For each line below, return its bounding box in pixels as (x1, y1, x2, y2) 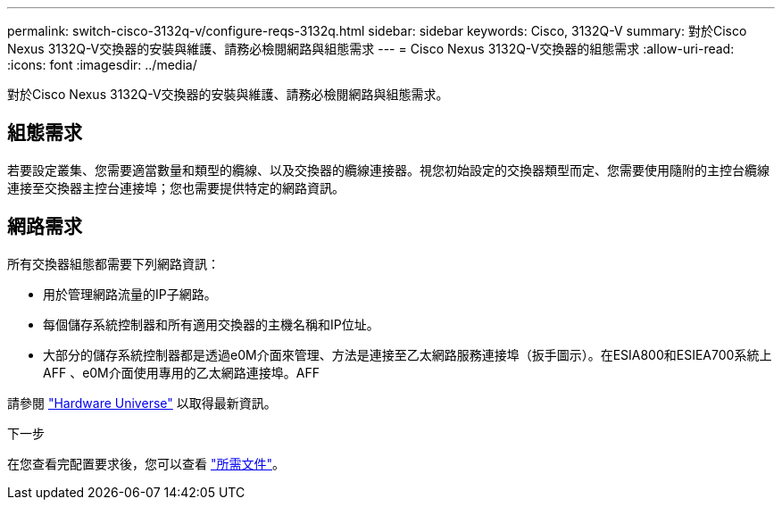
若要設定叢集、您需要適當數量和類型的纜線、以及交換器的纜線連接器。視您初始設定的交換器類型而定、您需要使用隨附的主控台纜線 (7, 162, 770, 178)
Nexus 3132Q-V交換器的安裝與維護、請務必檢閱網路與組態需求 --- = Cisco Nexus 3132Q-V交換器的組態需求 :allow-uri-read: (7, 41, 735, 56)
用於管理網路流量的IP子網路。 (43, 286, 217, 302)
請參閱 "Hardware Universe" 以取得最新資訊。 (7, 395, 277, 411)
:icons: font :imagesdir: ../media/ (7, 57, 197, 72)
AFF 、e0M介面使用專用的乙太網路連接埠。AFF (43, 364, 320, 380)
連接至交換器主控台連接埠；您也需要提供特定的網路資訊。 (7, 179, 345, 195)
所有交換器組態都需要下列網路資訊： (7, 255, 220, 271)
